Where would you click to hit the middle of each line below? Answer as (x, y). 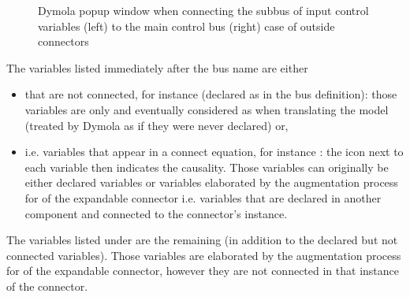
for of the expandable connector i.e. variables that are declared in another (203, 197)
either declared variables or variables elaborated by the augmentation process (211, 182)
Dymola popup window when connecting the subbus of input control (203, 10)
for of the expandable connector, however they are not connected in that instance (203, 271)
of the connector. (47, 286)
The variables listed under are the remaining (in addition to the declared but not (202, 240)
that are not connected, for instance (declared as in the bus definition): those (211, 94)
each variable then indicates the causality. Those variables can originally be (207, 167)
